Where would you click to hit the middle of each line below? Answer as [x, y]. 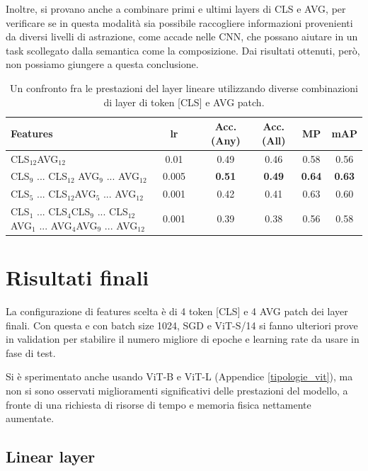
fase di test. [31, 352]
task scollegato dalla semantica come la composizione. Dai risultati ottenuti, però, [183, 50]
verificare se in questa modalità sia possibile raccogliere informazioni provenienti [179, 22]
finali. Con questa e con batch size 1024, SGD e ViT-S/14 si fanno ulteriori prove [182, 325]
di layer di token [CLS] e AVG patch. [184, 102]
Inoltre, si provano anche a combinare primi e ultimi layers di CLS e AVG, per [176, 8]
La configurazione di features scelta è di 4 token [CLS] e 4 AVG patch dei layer [177, 311]
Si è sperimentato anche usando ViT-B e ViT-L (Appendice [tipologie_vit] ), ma [179, 376]
